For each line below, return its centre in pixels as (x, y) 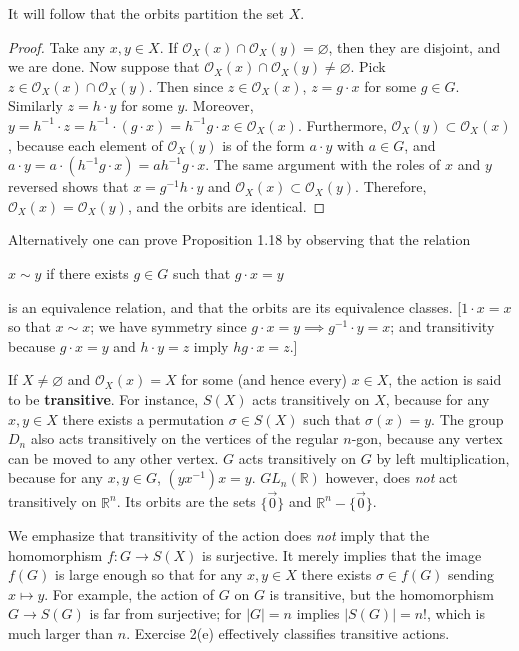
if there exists (87, 272)
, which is (456, 613)
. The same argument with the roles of (323, 164)
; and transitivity (442, 326)
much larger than (61, 633)
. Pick (368, 66)
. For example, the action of (129, 593)
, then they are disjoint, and (414, 46)
